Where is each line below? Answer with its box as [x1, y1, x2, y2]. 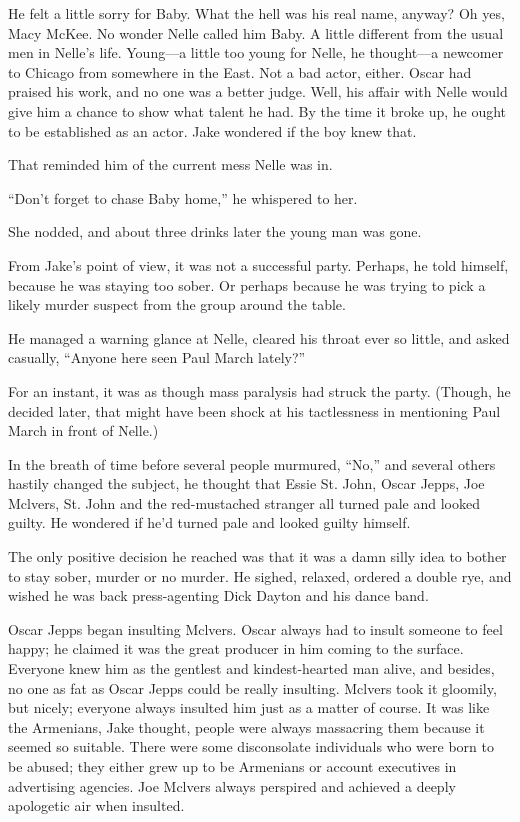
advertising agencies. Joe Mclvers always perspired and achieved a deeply [8, 775, 456, 796]
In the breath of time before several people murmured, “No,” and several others [8, 453, 496, 474]
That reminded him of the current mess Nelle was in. [8, 154, 333, 175]
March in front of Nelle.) [8, 420, 159, 441]
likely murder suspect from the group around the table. [8, 294, 346, 315]
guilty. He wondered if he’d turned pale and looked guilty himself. [8, 512, 411, 533]
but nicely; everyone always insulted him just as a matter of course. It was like [8, 697, 490, 718]
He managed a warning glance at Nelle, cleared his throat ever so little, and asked [8, 327, 510, 348]
